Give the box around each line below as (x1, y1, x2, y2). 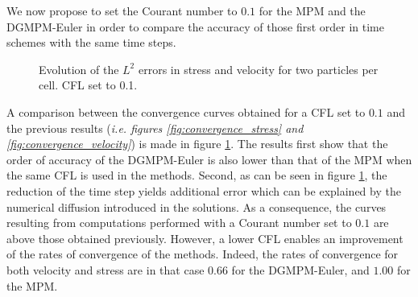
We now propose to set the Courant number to (6, 2, 238, 19)
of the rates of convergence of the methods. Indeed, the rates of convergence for (6, 245, 399, 262)
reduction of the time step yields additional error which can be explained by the (6, 182, 401, 199)
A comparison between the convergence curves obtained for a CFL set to (6, 103, 366, 120)
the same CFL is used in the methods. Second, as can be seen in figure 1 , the (6, 167, 387, 184)
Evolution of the (39, 60, 119, 77)
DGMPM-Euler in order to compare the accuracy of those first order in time (6, 18, 384, 35)
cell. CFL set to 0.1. (39, 76, 138, 93)
